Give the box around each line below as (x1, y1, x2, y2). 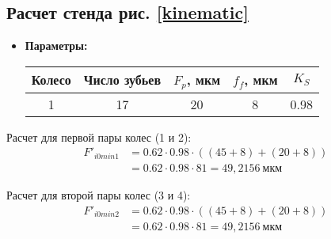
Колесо (31, 70, 71, 89)
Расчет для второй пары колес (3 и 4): (6, 187, 191, 203)
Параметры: (25, 37, 88, 54)
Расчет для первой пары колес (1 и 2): (6, 128, 192, 145)
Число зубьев (83, 70, 162, 89)
